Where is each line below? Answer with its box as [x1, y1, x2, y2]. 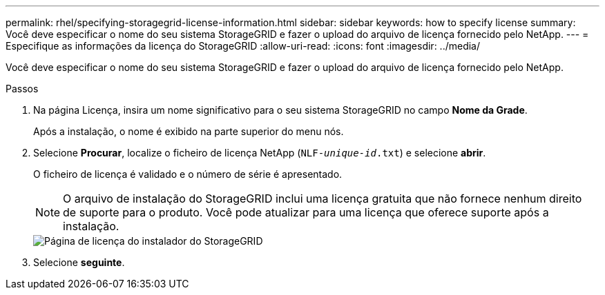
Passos [6, 83, 39, 94]
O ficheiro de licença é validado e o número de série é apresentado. [33, 168, 343, 180]
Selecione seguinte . [33, 256, 125, 268]
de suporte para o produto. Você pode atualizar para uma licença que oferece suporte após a [63, 205, 549, 219]
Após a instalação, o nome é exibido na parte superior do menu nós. [33, 125, 344, 137]
